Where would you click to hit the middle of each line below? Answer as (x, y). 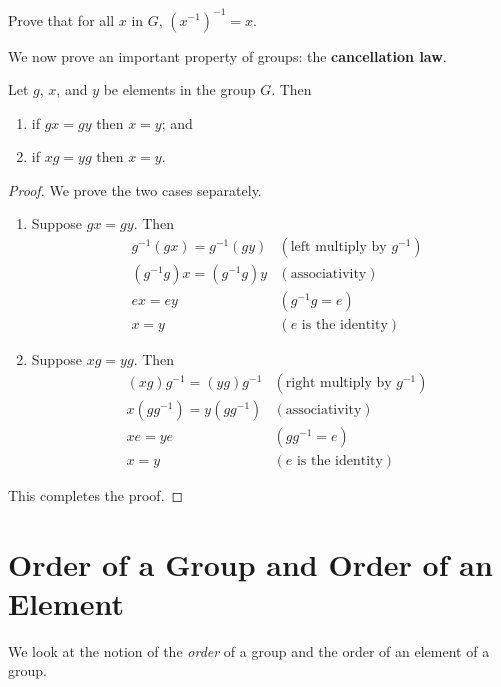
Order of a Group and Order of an (250, 563)
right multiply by (338, 382)
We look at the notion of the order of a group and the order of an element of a (249, 650)
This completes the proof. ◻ (96, 494)
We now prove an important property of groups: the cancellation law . (227, 55)
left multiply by (338, 247)
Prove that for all (61, 19)
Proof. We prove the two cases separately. (135, 189)
